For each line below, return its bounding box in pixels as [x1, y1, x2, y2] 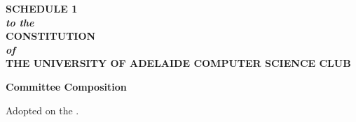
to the [6, 15, 34, 29]
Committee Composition [6, 79, 127, 93]
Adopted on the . [6, 102, 79, 117]
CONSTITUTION [6, 29, 96, 43]
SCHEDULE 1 [6, 1, 78, 15]
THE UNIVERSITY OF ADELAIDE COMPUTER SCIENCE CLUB [6, 56, 351, 70]
